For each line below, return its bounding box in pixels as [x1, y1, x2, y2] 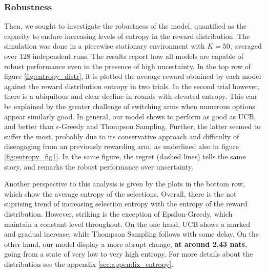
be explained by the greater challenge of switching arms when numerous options [4, 100, 255, 111]
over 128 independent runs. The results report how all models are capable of [4, 51, 243, 61]
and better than [4, 121, 54, 132]
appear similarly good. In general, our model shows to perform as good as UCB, [4, 111, 256, 121]
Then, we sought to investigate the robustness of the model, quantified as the [4, 20, 247, 31]
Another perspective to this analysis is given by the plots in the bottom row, [4, 178, 245, 189]
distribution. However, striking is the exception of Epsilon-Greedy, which [4, 208, 233, 219]
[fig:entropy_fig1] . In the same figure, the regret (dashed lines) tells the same [4, 151, 246, 161]
